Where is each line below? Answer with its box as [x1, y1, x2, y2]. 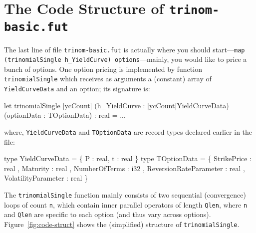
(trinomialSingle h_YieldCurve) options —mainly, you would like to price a [4, 54, 247, 64]
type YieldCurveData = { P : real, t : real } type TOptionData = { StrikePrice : [4, 153, 252, 164]
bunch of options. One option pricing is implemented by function [4, 63, 202, 74]
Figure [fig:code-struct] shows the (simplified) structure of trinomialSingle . [4, 219, 240, 229]
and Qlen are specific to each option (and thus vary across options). [4, 209, 211, 220]
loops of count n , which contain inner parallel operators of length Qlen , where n [4, 199, 248, 210]
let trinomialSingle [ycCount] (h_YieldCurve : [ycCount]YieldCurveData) [4, 100, 229, 110]
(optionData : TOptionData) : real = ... [4, 110, 126, 120]
